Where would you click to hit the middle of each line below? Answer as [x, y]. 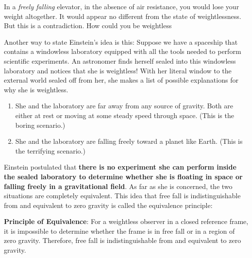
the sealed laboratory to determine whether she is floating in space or [123, 176]
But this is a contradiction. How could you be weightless [88, 26]
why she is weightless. [36, 89]
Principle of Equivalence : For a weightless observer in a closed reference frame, [126, 221]
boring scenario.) [40, 125]
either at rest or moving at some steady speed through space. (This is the [125, 115]
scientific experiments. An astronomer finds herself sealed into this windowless [120, 60]
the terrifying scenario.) [50, 150]
